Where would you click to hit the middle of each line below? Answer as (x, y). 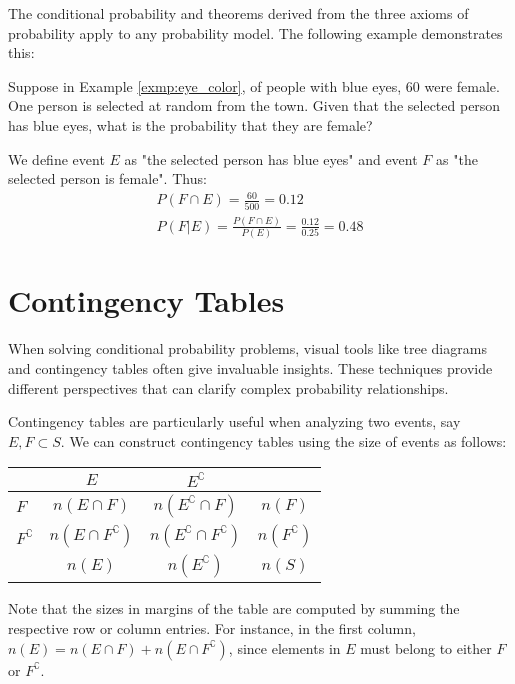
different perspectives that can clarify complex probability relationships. (228, 387)
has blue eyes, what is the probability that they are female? (190, 124)
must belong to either (426, 647)
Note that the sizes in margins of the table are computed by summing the (234, 608)
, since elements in (284, 647)
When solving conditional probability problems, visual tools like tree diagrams (247, 348)
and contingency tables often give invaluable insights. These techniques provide (250, 367)
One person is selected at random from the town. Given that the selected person (254, 105)
